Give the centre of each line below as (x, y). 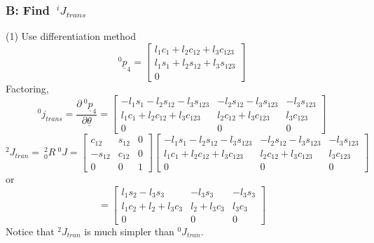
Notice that (30, 231)
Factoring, (27, 88)
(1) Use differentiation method (71, 36)
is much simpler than (129, 231)
